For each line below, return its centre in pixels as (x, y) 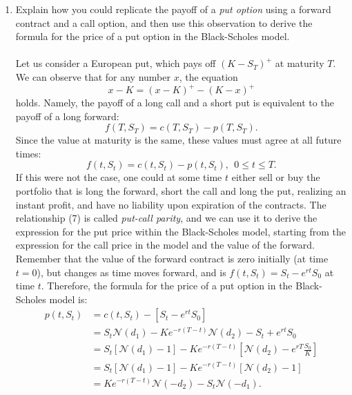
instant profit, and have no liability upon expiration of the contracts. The (171, 204)
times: (28, 153)
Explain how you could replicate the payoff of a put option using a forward (173, 9)
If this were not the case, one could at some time (119, 177)
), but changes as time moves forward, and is (131, 272)
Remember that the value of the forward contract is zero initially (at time (172, 258)
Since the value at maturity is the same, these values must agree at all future (178, 140)
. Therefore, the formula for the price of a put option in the (167, 286)
